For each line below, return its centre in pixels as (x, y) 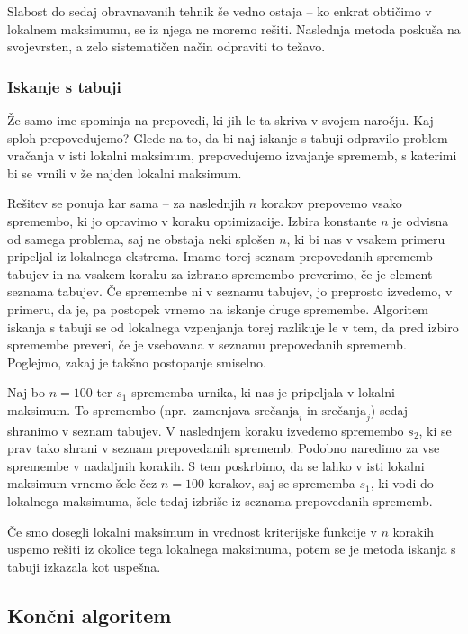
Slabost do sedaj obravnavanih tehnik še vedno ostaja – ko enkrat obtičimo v (220, 11)
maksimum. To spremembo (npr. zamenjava (129, 409)
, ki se (435, 430)
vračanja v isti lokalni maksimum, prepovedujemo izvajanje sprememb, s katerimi (232, 155)
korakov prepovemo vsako (331, 203)
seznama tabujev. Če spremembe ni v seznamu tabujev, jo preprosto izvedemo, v (230, 291)
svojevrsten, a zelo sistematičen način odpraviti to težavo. (166, 46)
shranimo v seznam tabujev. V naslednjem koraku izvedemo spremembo (206, 430)
